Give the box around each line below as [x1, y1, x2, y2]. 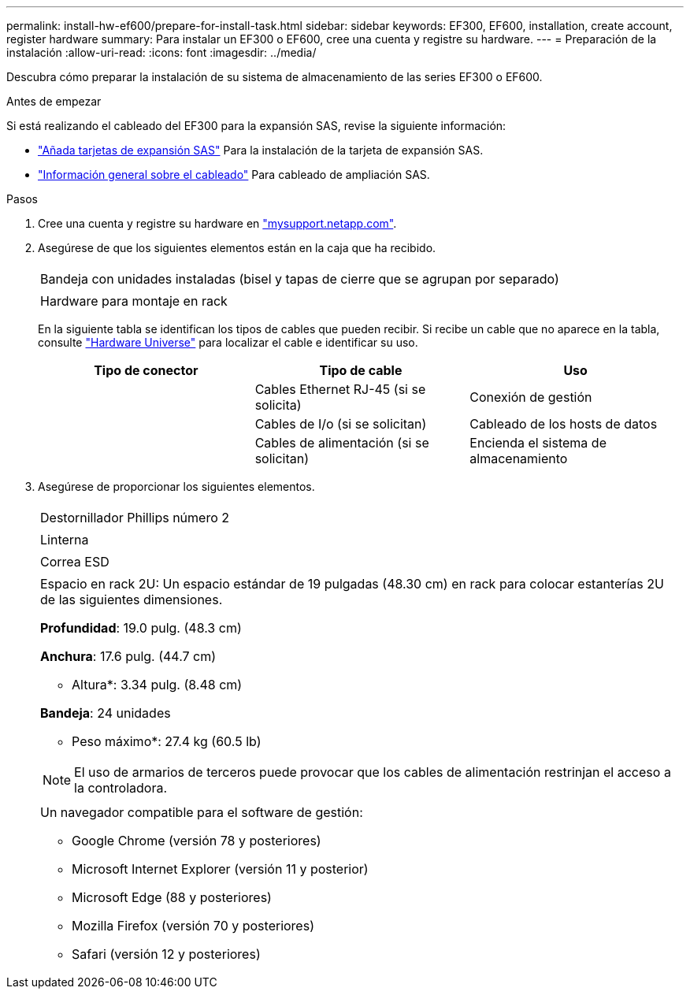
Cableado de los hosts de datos [469, 416, 658, 432]
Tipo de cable [319, 362, 402, 378]
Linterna [40, 532, 89, 548]
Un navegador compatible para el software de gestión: [40, 804, 363, 820]
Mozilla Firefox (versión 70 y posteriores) [72, 918, 314, 934]
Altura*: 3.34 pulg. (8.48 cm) [72, 677, 243, 692]
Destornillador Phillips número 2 [40, 510, 230, 525]
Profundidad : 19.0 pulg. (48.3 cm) [40, 620, 242, 636]
